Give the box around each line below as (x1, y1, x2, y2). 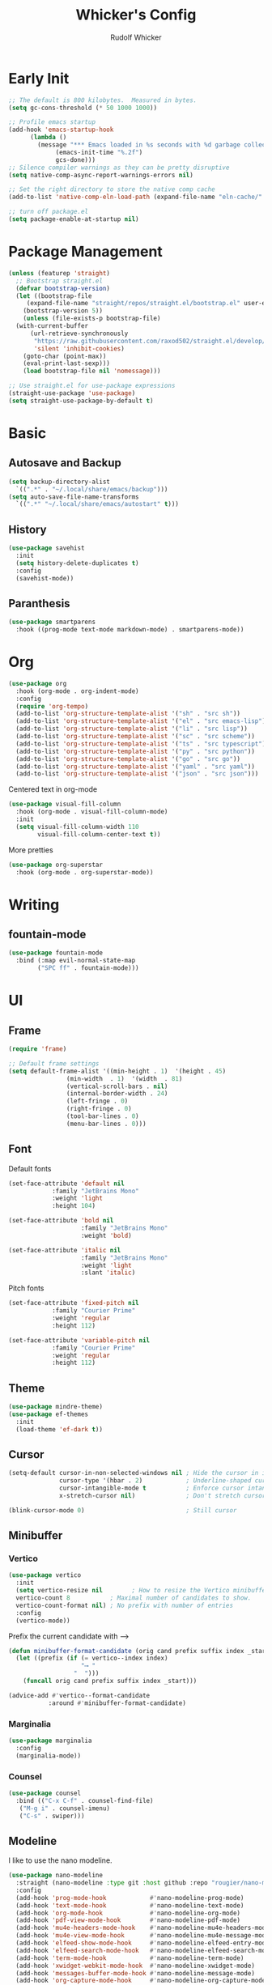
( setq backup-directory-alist (8, 478, 111, 486)
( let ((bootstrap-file (15, 291, 92, 300)
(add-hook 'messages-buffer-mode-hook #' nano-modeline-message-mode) (15, 1969, 255, 1977)
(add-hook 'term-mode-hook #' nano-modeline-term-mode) (15, 1953, 244, 1962)
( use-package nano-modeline (8, 1872, 104, 1880)
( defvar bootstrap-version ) (15, 284, 111, 292)
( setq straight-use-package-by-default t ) (8, 397, 154, 405)
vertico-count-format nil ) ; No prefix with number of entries (15, 1601, 233, 1609)
